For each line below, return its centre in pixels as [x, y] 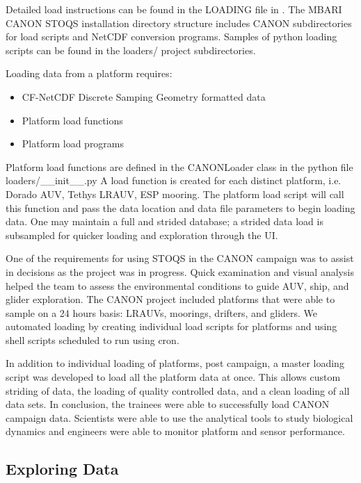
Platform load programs [73, 144]
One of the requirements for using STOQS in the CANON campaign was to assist [180, 258]
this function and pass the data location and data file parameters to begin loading [180, 207]
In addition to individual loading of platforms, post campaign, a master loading [175, 363]
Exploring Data [62, 469]
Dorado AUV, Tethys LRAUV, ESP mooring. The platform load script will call [175, 194]
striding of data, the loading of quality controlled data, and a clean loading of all [178, 390]
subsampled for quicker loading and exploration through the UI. [142, 235]
